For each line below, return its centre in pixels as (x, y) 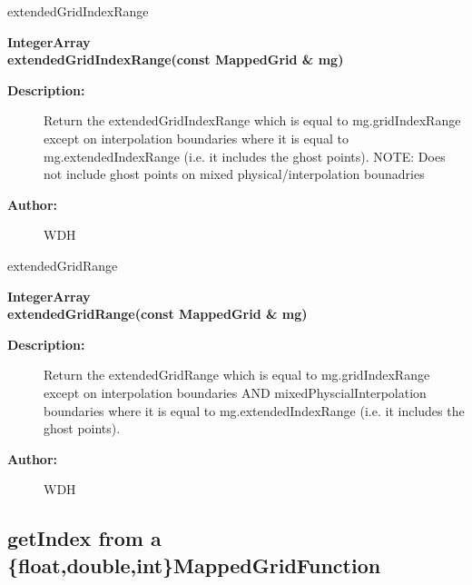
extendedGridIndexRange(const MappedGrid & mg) (176, 59)
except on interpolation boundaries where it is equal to (196, 138)
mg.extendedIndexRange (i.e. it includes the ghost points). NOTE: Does (245, 156)
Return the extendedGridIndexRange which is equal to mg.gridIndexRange (252, 120)
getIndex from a (84, 538)
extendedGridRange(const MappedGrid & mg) (157, 314)
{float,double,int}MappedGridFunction (194, 565)
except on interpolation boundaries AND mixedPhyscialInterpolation (235, 392)
